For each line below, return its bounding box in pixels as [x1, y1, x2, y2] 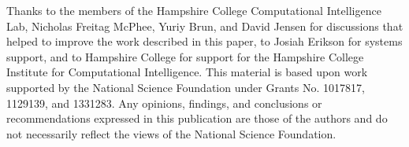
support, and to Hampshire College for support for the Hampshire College [6, 48, 364, 64]
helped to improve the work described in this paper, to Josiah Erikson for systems [6, 33, 403, 50]
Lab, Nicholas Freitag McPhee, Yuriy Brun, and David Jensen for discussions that [6, 17, 403, 34]
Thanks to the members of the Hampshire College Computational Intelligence [6, 2, 381, 18]
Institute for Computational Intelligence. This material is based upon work [6, 64, 368, 80]
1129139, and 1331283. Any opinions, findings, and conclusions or [6, 94, 322, 111]
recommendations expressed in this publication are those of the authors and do [6, 110, 388, 127]
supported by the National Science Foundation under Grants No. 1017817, [6, 79, 365, 95]
